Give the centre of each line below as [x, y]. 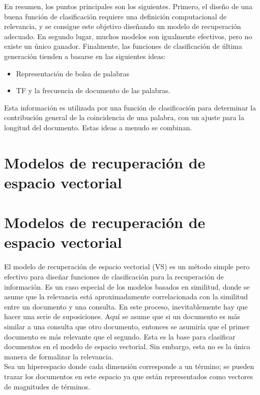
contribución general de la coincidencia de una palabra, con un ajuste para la [124, 117]
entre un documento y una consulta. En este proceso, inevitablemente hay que [126, 306]
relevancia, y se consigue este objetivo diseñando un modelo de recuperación [123, 26]
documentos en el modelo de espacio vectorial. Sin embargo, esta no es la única [127, 346]
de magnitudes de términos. [47, 386]
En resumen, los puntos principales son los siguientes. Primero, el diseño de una [128, 6]
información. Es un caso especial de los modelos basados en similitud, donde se [127, 286]
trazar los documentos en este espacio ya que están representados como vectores [129, 376]
